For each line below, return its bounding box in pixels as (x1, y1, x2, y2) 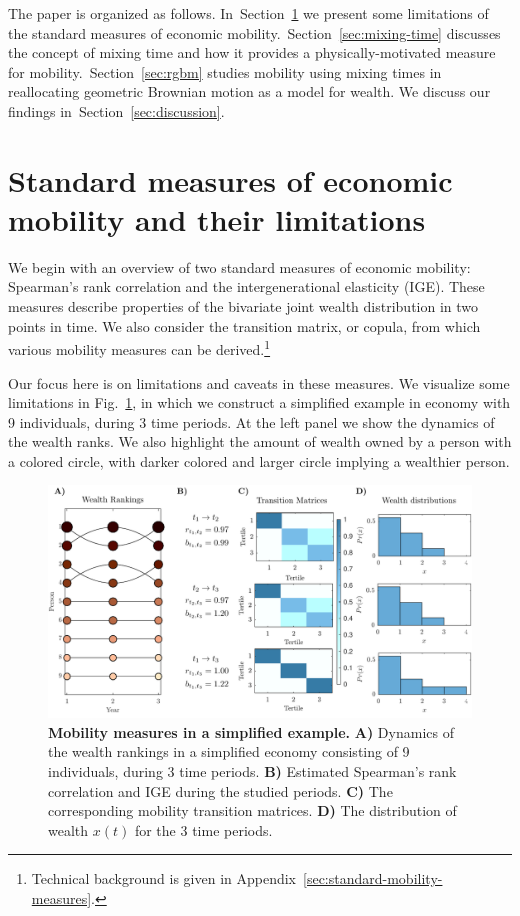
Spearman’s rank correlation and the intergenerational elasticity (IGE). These (8, 276, 485, 297)
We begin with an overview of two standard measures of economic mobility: (8, 256, 471, 277)
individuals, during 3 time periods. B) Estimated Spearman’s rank (48, 760, 457, 781)
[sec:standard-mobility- (303, 868, 443, 889)
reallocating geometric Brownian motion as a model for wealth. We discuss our (8, 81, 491, 102)
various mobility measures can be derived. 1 (8, 336, 271, 359)
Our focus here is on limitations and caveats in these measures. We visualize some (8, 372, 510, 393)
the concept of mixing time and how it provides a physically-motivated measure (8, 42, 496, 63)
